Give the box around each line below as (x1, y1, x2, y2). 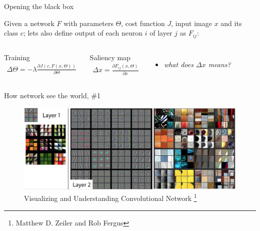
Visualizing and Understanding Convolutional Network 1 (24, 191, 197, 203)
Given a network (4, 18, 54, 28)
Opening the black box (4, 1, 74, 11)
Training (4, 52, 30, 62)
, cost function (121, 18, 165, 28)
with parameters (63, 18, 113, 28)
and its (220, 18, 242, 28)
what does (163, 59, 193, 69)
